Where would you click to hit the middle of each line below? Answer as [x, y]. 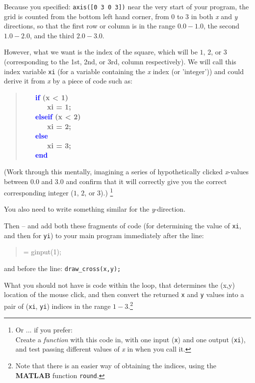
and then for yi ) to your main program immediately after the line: [104, 235]
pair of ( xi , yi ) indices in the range [57, 306]
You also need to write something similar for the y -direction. [95, 209]
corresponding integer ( [39, 192]
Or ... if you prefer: [44, 330]
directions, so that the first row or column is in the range [90, 26]
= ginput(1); [42, 252]
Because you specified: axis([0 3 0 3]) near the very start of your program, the [127, 6]
